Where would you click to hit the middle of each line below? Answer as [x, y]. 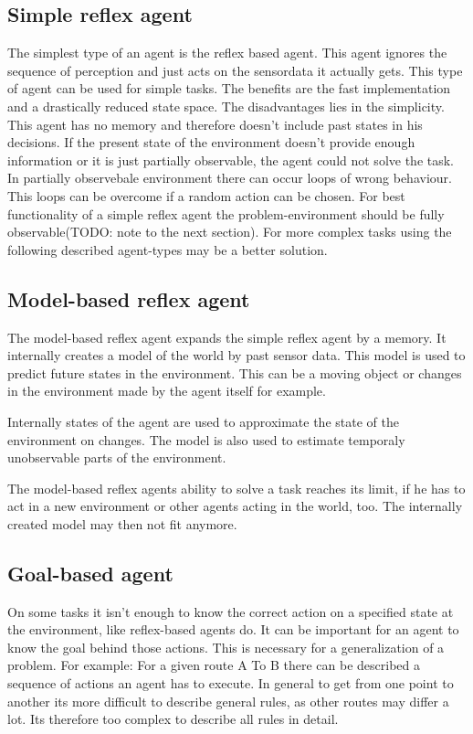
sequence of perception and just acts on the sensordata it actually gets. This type [235, 70]
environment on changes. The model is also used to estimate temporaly [206, 439]
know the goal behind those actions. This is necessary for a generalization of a [226, 647]
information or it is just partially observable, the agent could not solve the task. [231, 160]
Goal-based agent [90, 573]
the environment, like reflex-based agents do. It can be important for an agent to [233, 629]
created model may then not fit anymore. [122, 523]
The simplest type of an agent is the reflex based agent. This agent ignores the [227, 53]
